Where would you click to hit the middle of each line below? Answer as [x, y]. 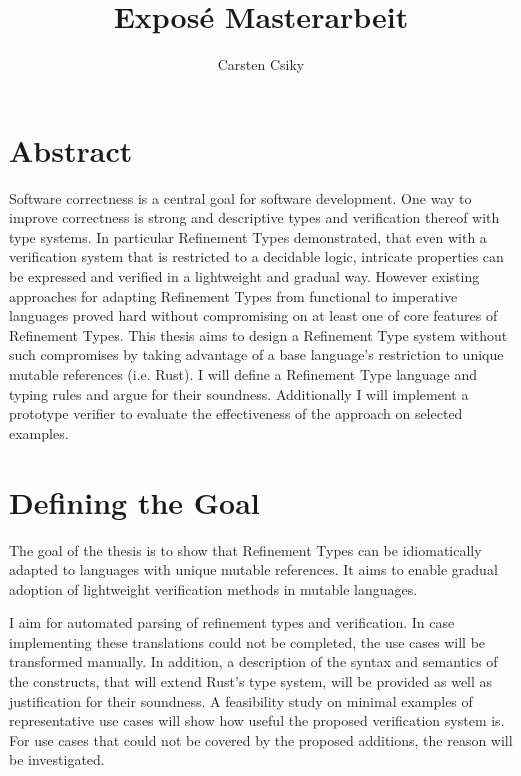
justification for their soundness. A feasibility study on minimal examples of [241, 700]
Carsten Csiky [261, 64]
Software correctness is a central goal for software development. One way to [240, 197]
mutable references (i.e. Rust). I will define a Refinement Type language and [243, 374]
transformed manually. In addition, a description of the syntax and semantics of [253, 661]
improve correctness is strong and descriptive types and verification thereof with [254, 217]
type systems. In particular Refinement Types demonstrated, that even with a [248, 236]
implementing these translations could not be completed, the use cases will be [247, 641]
